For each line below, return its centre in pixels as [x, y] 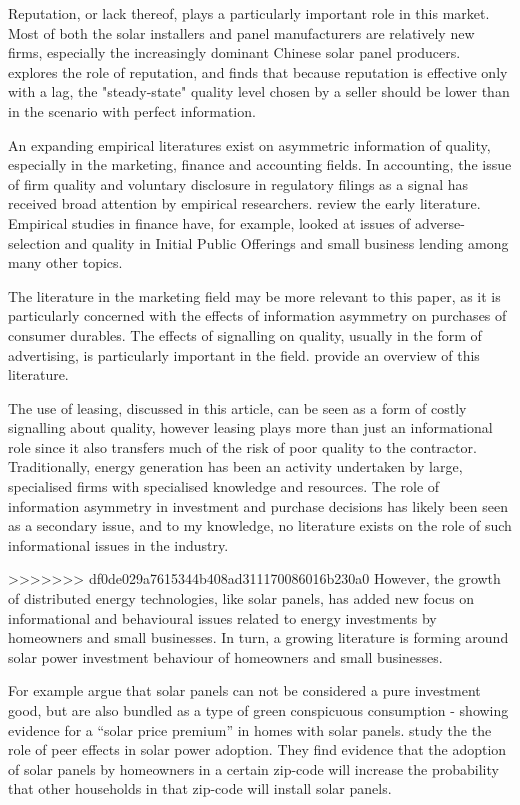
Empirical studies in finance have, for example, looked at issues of [209, 222]
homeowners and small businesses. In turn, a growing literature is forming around [258, 637]
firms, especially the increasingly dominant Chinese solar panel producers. [234, 52]
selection [34, 242]
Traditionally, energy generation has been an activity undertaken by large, [235, 466]
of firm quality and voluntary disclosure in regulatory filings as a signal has [238, 183]
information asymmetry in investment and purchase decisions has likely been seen [258, 505]
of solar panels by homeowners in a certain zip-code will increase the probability [253, 768]
